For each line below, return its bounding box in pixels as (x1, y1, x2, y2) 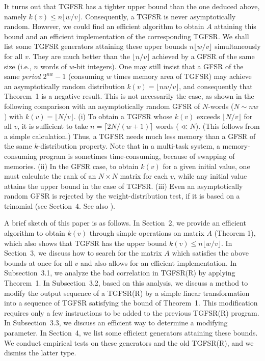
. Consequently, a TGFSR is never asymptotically (81, 11, 236, 21)
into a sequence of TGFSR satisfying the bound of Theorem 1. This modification (4, 297, 258, 308)
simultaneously (215, 41, 261, 51)
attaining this (214, 21, 256, 32)
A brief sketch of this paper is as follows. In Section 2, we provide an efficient (4, 217, 246, 228)
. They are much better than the (28, 50, 130, 61)
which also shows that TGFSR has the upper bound (4, 237, 167, 248)
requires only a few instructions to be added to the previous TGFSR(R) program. (4, 307, 259, 318)
